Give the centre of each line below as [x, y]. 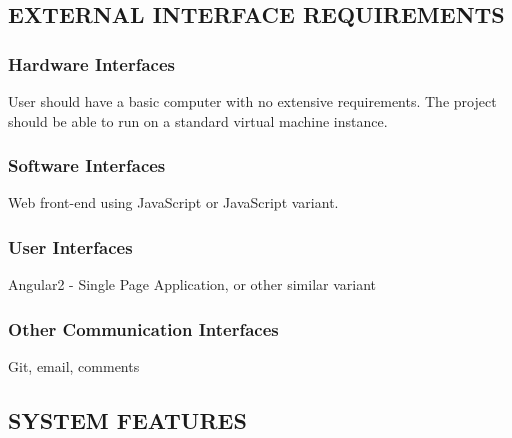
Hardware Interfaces [91, 63]
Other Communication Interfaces [143, 328]
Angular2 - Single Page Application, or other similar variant [192, 284]
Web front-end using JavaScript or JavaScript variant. [173, 202]
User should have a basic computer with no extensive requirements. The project [252, 101]
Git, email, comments [74, 366]
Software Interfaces [87, 165]
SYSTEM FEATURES [127, 420]
